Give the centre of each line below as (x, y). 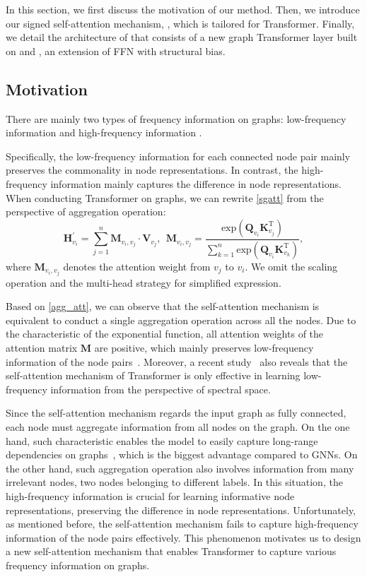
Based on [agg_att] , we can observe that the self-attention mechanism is (163, 306)
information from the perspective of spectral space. (161, 389)
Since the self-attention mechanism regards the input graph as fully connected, (176, 413)
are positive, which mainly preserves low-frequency (204, 348)
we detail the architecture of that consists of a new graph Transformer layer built (182, 37)
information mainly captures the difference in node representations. (196, 183)
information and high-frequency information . (104, 132)
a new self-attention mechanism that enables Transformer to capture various (171, 551)
